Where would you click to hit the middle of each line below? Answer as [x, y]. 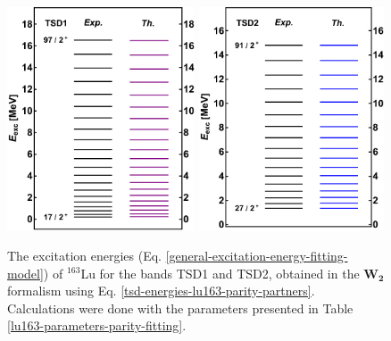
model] [25, 273]
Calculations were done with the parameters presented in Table [180, 308]
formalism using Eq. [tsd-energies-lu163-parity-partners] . [161, 291]
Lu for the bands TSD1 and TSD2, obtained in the [220, 273]
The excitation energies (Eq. [84, 255]
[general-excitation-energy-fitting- [257, 255]
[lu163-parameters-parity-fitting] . [97, 325]
